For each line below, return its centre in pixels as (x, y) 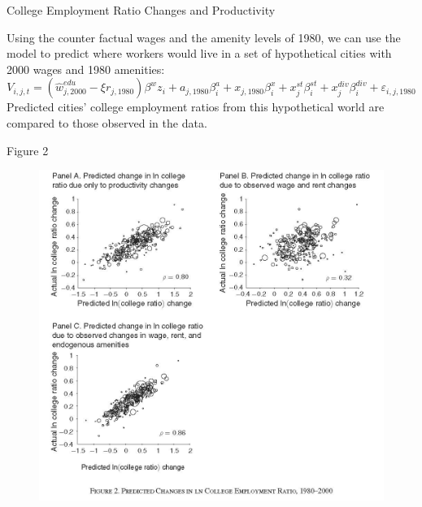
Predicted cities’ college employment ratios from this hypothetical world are (196, 107)
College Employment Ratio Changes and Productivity (141, 10)
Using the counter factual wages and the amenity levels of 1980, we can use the (204, 37)
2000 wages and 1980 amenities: (86, 69)
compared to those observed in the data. (107, 122)
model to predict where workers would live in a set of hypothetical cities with (199, 53)
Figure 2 (28, 150)
